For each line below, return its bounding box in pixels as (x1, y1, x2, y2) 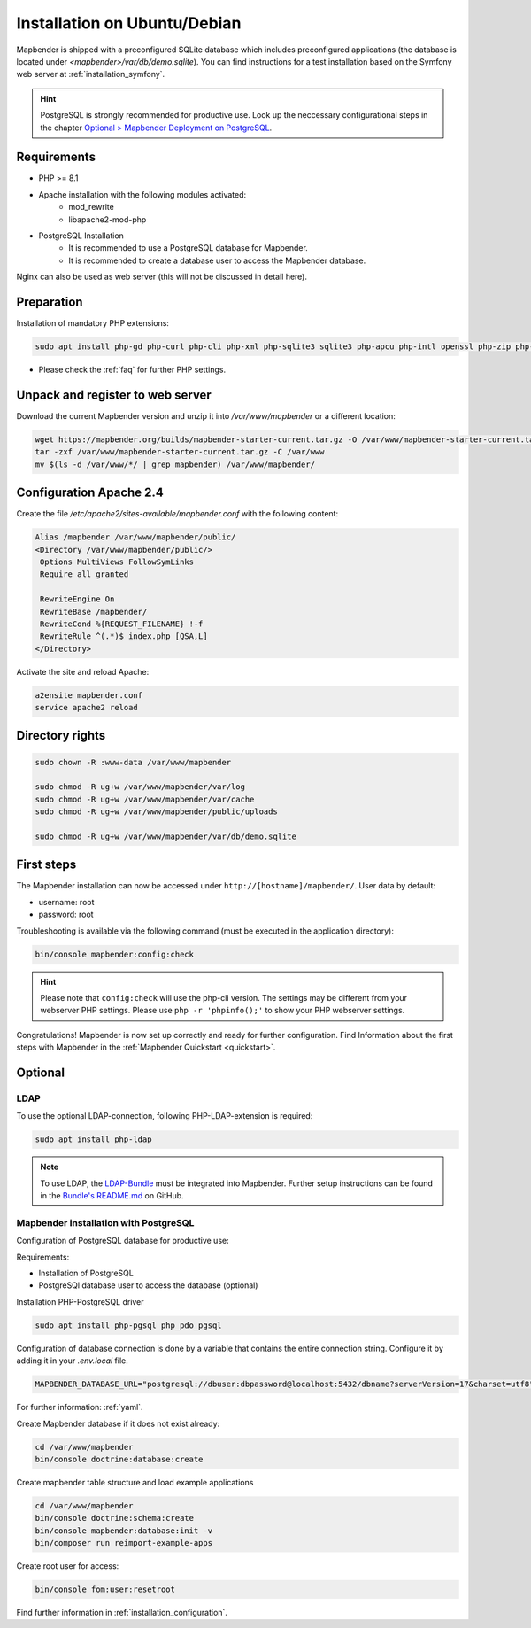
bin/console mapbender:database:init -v (35, 1525, 212, 1536)
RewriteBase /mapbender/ (40, 607, 148, 616)
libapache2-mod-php (68, 213, 147, 225)
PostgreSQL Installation (38, 230, 124, 241)
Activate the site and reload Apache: (16, 666, 150, 677)
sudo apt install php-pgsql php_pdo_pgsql (35, 1320, 222, 1330)
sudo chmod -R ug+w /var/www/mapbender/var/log (35, 782, 245, 792)
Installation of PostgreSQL (38, 1268, 135, 1279)
